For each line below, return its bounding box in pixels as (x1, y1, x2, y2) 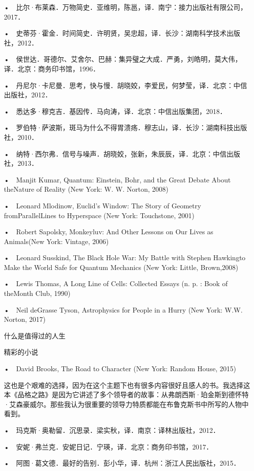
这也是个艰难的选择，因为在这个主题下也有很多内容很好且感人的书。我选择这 (4, 380, 250, 390)
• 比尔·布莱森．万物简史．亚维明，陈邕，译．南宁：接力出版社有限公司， (4, 2, 247, 12)
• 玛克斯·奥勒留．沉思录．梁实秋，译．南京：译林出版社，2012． (4, 425, 220, 435)
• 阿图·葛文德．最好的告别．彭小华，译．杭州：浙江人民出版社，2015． (4, 458, 240, 468)
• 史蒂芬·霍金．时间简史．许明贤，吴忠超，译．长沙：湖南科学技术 (4, 28, 227, 38)
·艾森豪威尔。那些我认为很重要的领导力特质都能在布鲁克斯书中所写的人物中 (4, 399, 249, 409)
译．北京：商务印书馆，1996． (4, 63, 100, 73)
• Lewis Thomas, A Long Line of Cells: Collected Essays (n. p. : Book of (4, 278, 228, 289)
